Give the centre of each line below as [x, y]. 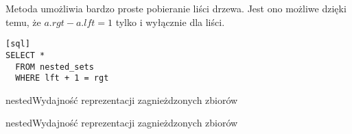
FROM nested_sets [55, 67]
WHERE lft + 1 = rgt [62, 78]
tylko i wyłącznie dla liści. [170, 22]
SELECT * [25, 55]
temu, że [23, 22]
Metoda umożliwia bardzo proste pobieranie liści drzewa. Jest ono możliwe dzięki [176, 8]
